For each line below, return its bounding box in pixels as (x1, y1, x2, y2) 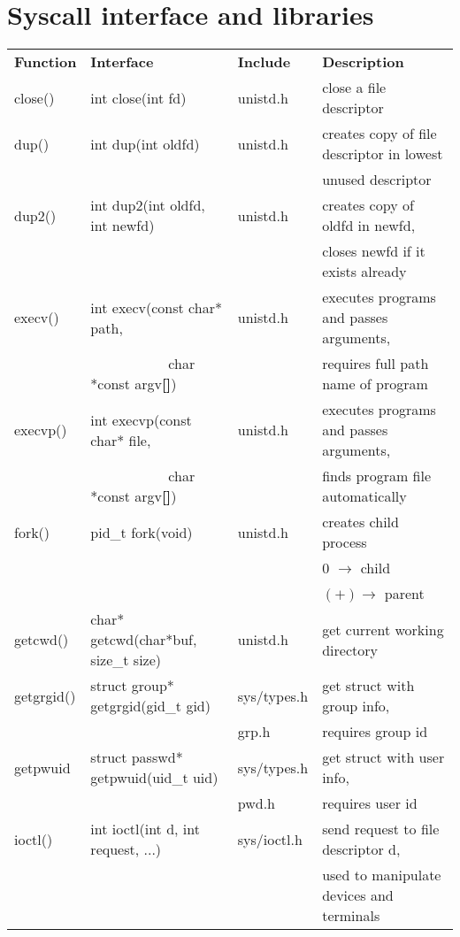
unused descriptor (322, 169, 432, 190)
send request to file (322, 818, 440, 840)
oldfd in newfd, (322, 215, 416, 236)
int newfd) (90, 215, 155, 236)
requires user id (322, 793, 418, 814)
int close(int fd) (90, 87, 187, 108)
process (322, 532, 367, 553)
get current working (322, 618, 444, 640)
